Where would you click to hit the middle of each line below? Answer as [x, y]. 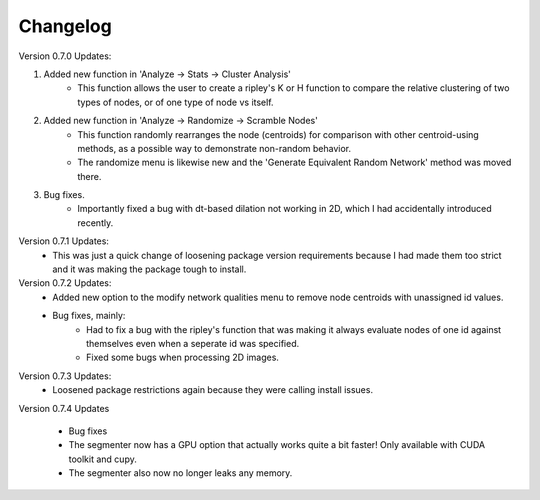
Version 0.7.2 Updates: [65, 283]
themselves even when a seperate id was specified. [193, 343]
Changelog [65, 26]
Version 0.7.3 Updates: [65, 376]
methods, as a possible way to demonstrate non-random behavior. [214, 148]
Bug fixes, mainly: [89, 316]
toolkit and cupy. [102, 459]
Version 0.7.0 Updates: [65, 56]
